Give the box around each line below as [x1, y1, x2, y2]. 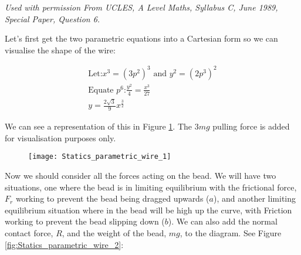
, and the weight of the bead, [62, 227, 167, 239]
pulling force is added [212, 120, 290, 132]
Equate [88, 86, 114, 94]
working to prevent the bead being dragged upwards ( [15, 192, 209, 205]
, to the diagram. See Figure [180, 227, 282, 239]
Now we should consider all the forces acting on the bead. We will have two [5, 169, 276, 182]
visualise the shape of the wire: [5, 43, 116, 56]
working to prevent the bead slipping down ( [5, 215, 165, 227]
